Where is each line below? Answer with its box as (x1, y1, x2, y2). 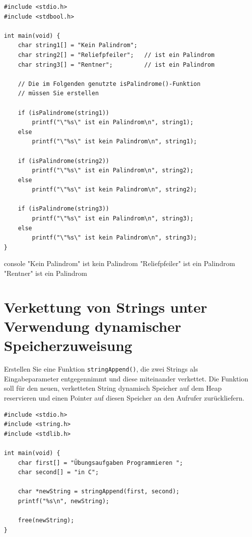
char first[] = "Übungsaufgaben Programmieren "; (18, 459, 183, 466)
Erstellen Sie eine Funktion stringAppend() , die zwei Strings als (4, 364, 198, 374)
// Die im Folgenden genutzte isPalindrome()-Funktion (18, 80, 201, 87)
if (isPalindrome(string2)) (18, 157, 109, 164)
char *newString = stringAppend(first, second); (18, 488, 179, 495)
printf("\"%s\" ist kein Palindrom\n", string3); (32, 234, 197, 242)
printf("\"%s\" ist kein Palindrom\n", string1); (32, 138, 197, 145)
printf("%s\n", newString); (18, 497, 109, 505)
